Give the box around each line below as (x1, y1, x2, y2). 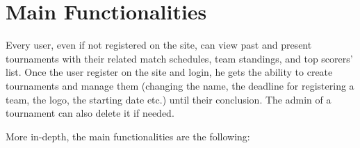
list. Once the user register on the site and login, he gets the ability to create (6, 65, 333, 79)
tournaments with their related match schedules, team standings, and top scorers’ (6, 51, 353, 65)
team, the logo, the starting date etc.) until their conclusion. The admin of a (6, 92, 332, 106)
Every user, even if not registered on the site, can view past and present (6, 38, 312, 52)
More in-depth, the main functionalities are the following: (6, 129, 250, 143)
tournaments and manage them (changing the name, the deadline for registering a (6, 78, 354, 92)
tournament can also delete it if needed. (6, 106, 174, 120)
